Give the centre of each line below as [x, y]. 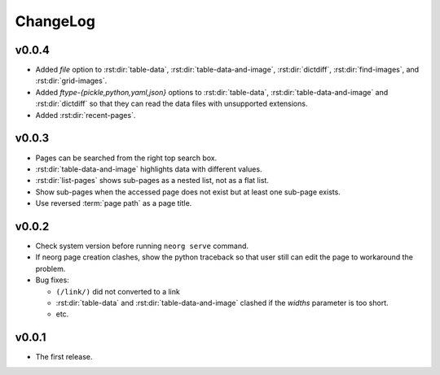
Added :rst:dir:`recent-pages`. [86, 115]
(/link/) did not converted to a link [118, 291]
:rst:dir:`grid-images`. [71, 81]
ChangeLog [55, 21]
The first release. [64, 357]
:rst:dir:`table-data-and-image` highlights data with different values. [149, 169]
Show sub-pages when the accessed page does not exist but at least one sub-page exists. [188, 192]
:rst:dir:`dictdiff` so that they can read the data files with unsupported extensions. [172, 104]
